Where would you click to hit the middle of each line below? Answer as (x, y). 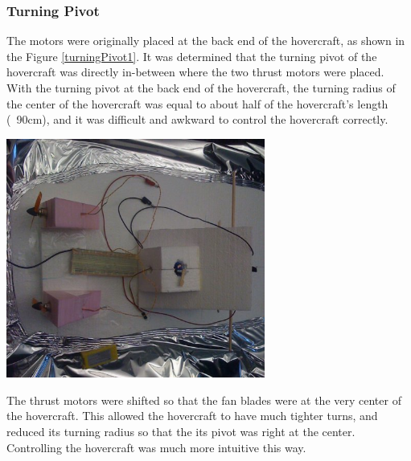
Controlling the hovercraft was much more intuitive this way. (156, 447)
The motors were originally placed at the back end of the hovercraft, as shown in (206, 41)
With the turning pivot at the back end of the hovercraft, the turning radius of (201, 88)
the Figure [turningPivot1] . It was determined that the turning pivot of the (192, 56)
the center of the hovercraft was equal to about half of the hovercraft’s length (197, 103)
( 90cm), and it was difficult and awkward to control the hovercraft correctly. (197, 119)
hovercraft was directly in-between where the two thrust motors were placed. (195, 72)
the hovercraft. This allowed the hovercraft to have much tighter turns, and (192, 416)
